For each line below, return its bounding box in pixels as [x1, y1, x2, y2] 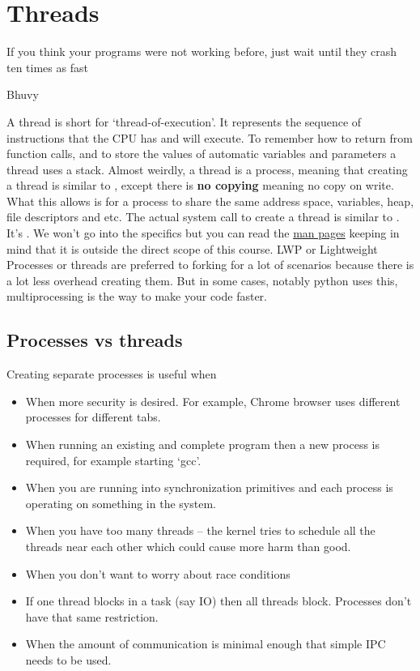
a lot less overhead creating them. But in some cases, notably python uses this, [6, 271, 398, 288]
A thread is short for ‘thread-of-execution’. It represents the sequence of [6, 113, 362, 130]
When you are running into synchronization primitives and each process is [25, 479, 393, 496]
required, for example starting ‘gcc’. [25, 451, 202, 468]
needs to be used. [25, 651, 112, 668]
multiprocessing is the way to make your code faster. [6, 288, 267, 305]
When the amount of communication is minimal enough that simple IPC [25, 635, 386, 652]
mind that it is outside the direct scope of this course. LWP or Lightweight [6, 240, 378, 257]
